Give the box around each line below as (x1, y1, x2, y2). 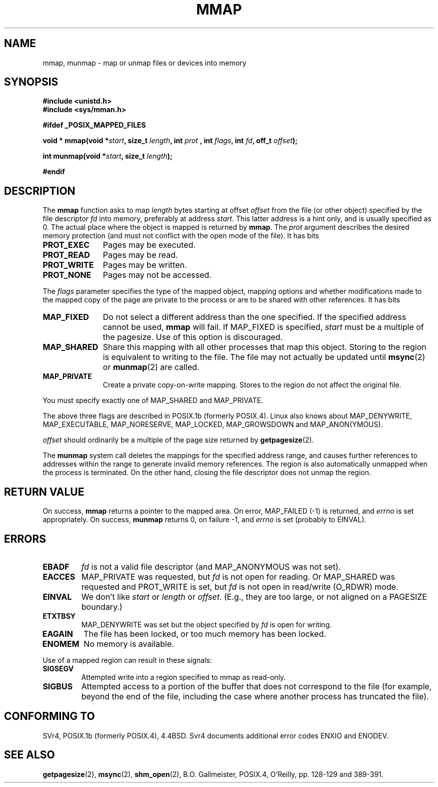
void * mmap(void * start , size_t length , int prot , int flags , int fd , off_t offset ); (42, 136, 298, 145)
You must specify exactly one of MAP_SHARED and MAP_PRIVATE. (42, 396, 263, 405)
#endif (42, 167, 65, 176)
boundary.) (81, 601, 122, 612)
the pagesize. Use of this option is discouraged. (102, 332, 283, 342)
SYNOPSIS (4, 76, 58, 89)
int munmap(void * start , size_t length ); (42, 152, 172, 161)
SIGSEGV (42, 664, 74, 673)
